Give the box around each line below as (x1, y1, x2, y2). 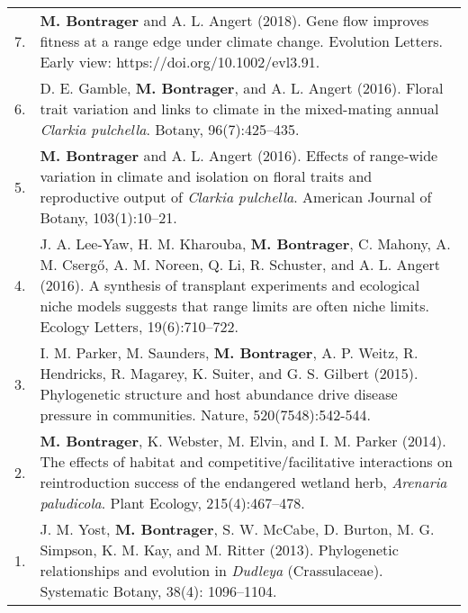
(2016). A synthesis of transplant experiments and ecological (40, 275, 420, 295)
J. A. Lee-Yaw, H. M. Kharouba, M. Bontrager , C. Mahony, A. (40, 233, 451, 254)
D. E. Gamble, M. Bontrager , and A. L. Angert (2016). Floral (40, 77, 444, 98)
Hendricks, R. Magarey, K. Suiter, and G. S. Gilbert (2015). (40, 363, 418, 383)
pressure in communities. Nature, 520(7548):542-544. (40, 404, 371, 425)
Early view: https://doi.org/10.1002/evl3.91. (40, 51, 320, 72)
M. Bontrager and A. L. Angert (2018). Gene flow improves (40, 10, 429, 31)
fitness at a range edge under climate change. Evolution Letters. (40, 31, 443, 51)
